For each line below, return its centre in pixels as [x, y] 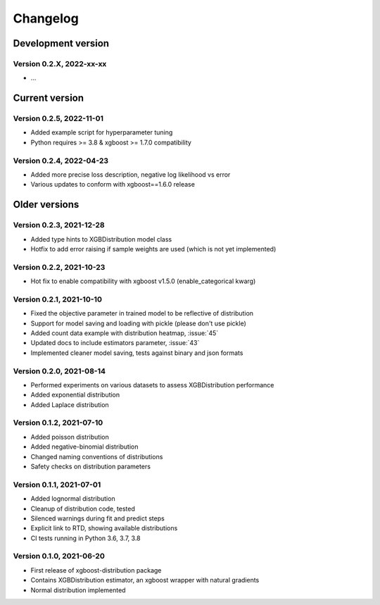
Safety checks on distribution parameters [91, 467]
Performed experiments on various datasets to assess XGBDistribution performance [152, 385]
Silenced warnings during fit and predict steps [97, 518]
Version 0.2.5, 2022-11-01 [58, 118]
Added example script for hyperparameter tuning [102, 132]
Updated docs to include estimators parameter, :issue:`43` [115, 343]
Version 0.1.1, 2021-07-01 [57, 485]
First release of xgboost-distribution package [96, 570]
